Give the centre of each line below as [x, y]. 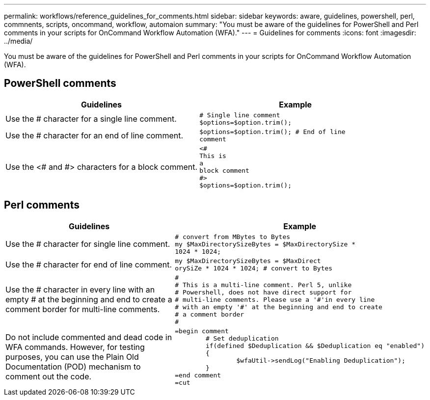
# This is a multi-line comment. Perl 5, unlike [263, 285]
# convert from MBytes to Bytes [233, 237]
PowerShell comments [60, 83]
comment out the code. [49, 376]
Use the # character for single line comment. [88, 244]
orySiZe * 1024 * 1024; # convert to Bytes [254, 268]
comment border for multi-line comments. [83, 309]
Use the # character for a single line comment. [91, 119]
